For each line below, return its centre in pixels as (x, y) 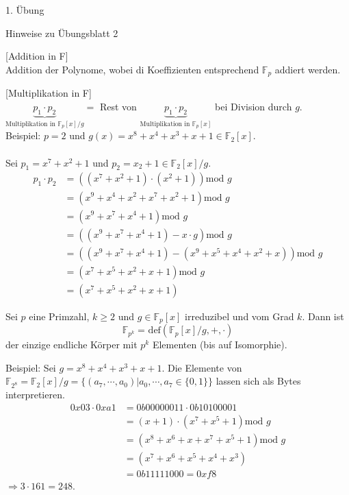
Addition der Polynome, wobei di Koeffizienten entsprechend (132, 69)
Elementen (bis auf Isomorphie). (220, 345)
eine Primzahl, (59, 316)
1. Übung (25, 10)
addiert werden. (308, 69)
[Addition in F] (37, 56)
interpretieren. (35, 395)
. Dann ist (323, 316)
